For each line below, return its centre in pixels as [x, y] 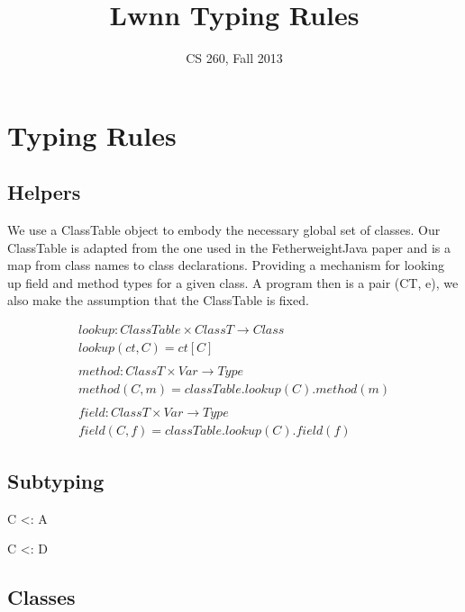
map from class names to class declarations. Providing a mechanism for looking [226, 265]
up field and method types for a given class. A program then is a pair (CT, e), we [233, 282]
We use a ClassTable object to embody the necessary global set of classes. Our [224, 230]
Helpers [44, 192]
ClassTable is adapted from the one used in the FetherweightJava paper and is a [229, 247]
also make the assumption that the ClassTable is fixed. [158, 300]
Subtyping [56, 480]
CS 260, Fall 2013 [234, 58]
